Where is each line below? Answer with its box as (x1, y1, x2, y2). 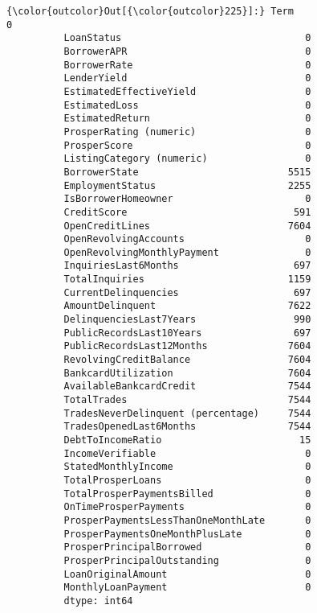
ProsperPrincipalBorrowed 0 (63, 541, 311, 553)
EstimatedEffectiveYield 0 (63, 85, 311, 97)
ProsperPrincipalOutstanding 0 (63, 554, 311, 566)
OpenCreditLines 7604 (63, 220, 311, 232)
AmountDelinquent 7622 (63, 300, 311, 312)
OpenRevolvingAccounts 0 (63, 233, 311, 245)
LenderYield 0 (63, 72, 311, 84)
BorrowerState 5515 (63, 166, 311, 178)
